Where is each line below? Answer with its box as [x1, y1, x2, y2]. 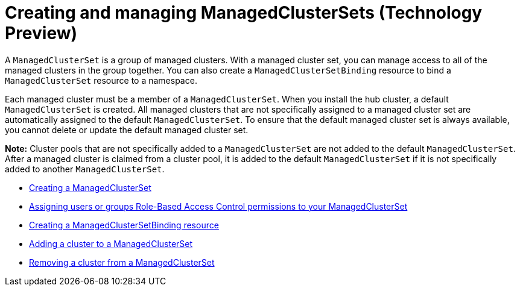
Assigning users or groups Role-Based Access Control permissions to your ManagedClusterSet [29, 201, 408, 211]
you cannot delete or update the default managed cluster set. [5, 124, 249, 135]
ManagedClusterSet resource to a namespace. [5, 75, 197, 86]
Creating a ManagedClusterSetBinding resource [29, 219, 219, 230]
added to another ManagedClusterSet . [5, 163, 165, 174]
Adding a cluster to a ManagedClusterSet [29, 238, 193, 249]
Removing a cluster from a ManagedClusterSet [29, 257, 215, 268]
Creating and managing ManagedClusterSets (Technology [5, 2, 483, 23]
